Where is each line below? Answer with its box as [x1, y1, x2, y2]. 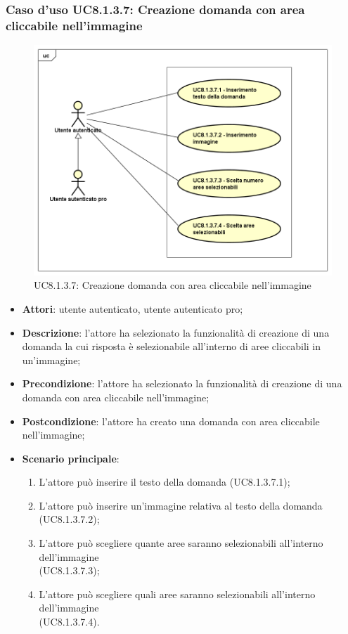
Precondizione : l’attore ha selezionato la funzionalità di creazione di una [22, 376, 342, 391]
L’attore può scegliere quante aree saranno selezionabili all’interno [39, 536, 323, 550]
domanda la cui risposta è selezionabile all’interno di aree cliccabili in [22, 339, 321, 354]
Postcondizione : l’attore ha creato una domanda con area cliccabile [22, 413, 320, 428]
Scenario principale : [22, 451, 120, 465]
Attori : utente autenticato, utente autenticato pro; [22, 301, 243, 316]
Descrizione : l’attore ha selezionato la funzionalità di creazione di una [22, 325, 330, 339]
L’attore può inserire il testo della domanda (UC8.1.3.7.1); [39, 474, 290, 489]
